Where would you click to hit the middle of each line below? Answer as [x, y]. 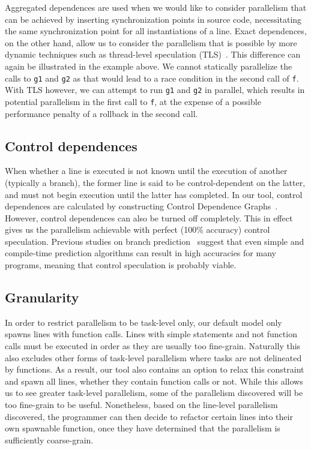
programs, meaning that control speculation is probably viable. [121, 265]
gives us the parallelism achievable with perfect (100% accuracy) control [137, 229]
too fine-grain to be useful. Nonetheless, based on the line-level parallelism [141, 405]
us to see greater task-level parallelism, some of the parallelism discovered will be [154, 393]
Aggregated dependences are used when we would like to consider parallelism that [156, 7]
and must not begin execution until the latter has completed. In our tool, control [154, 194]
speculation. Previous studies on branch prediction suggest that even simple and [155, 241]
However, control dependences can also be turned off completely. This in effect [149, 217]
